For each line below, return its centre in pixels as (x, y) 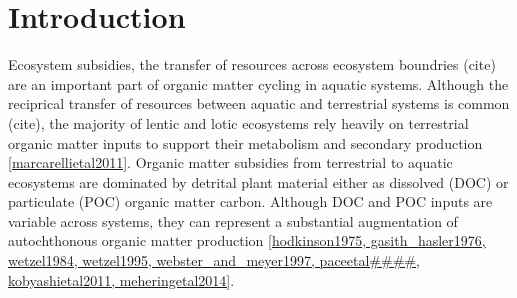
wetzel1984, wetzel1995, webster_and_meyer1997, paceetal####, (214, 260)
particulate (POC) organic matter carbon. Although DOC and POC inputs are (250, 201)
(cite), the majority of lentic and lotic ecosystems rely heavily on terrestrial (238, 122)
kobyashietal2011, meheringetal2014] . (121, 279)
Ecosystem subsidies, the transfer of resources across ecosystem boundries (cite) (252, 64)
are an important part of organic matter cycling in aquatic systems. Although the (258, 83)
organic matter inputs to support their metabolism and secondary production (245, 142)
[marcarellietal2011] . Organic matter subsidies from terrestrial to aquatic (230, 162)
